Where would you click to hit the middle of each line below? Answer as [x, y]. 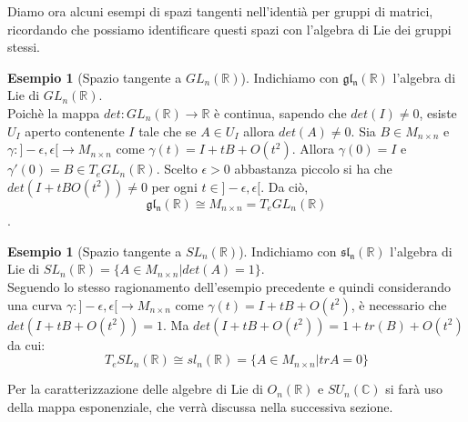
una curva [35, 304]
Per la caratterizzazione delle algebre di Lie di [135, 389]
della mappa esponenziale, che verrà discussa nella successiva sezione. [200, 406]
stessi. [24, 47]
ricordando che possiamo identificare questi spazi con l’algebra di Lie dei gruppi [229, 29]
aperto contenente [75, 131]
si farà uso [414, 389]
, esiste [438, 112]
